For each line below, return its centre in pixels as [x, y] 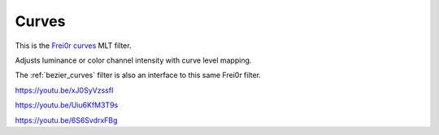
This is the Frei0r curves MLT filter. [73, 46]
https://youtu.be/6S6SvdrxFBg [66, 120]
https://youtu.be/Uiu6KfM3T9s [67, 105]
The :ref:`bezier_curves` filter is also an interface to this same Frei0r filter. [138, 75]
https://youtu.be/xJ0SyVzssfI [64, 90]
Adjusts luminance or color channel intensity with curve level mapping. [133, 60]
